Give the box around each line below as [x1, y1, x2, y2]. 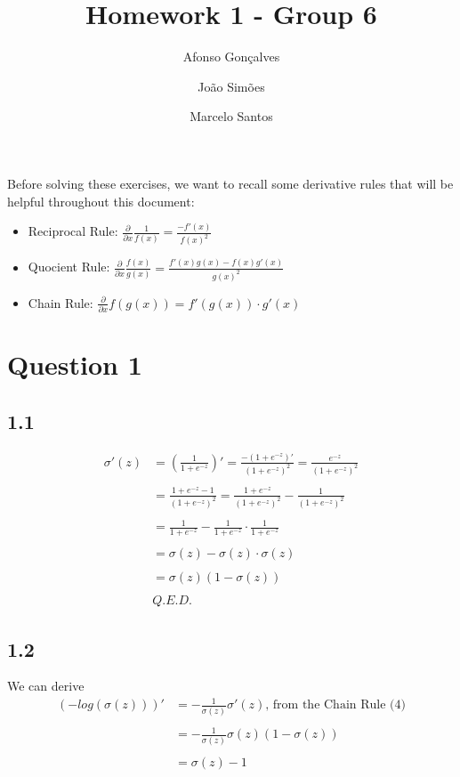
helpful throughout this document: [7, 191, 195, 210]
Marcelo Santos [190, 107, 273, 125]
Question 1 [7, 346, 142, 383]
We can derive [7, 676, 85, 695]
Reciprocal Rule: [28, 222, 118, 240]
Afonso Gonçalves [182, 47, 280, 66]
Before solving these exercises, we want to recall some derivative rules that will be [7, 174, 454, 192]
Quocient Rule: [28, 257, 110, 276]
